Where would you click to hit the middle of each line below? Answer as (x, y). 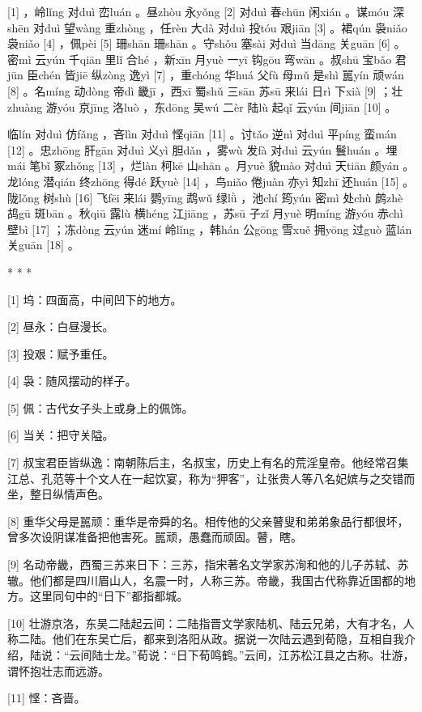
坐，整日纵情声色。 (58, 494)
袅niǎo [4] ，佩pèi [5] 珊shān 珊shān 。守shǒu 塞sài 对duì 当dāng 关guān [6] (199, 43)
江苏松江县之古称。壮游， (346, 655)
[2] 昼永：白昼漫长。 (61, 326)
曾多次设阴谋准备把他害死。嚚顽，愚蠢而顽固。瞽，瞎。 (155, 537)
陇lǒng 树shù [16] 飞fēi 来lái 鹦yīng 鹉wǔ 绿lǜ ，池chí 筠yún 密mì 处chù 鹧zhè (205, 197)
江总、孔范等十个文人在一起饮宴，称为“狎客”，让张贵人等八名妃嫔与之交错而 (211, 478)
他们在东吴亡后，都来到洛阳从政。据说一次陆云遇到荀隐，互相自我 (228, 639)
